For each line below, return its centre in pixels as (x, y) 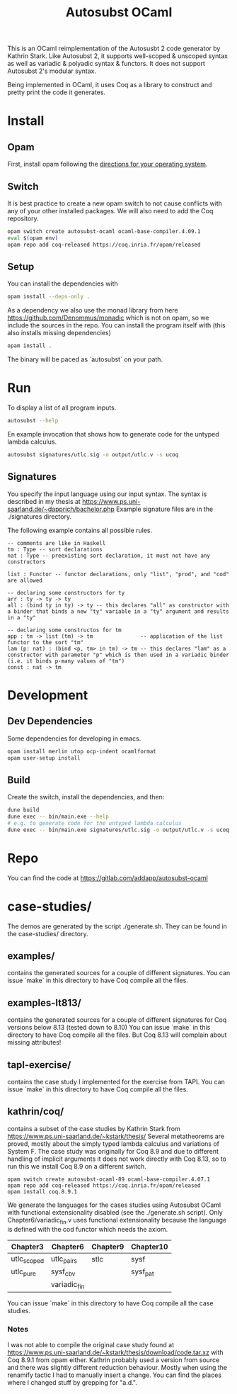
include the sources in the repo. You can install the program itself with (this (116, 325)
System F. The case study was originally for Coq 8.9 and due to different (113, 1151)
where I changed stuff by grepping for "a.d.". (73, 1382)
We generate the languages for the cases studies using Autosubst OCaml (114, 1205)
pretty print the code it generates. (57, 92)
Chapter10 (149, 1247)
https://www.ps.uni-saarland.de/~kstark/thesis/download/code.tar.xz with (116, 1352)
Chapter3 (27, 1247)
